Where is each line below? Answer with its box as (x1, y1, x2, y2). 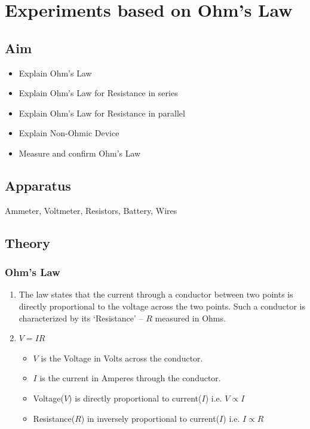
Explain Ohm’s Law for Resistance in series (19, 87, 178, 99)
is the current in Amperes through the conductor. (39, 372, 221, 384)
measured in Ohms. (155, 311, 226, 324)
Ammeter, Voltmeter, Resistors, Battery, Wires (5, 204, 177, 216)
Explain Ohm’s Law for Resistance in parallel (19, 106, 185, 119)
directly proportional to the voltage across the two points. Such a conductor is (19, 299, 306, 312)
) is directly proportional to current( (69, 391, 202, 404)
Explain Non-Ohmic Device (19, 127, 119, 139)
